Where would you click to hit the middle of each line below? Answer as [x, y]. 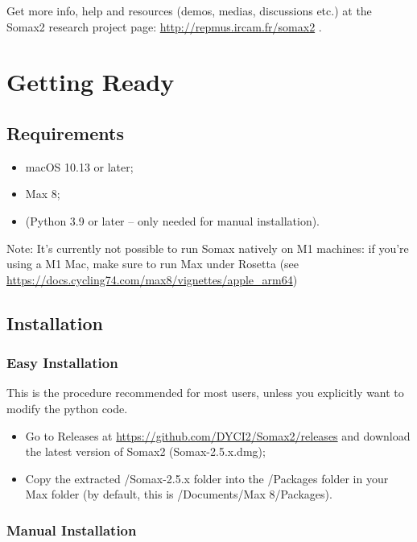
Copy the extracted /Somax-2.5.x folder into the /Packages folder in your [207, 478]
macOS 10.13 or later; [79, 166]
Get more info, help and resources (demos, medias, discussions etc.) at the [189, 10]
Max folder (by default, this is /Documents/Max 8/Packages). [179, 494]
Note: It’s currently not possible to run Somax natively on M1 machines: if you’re [208, 248]
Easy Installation [62, 363]
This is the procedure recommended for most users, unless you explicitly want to [205, 393]
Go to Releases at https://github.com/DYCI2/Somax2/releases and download [218, 435]
